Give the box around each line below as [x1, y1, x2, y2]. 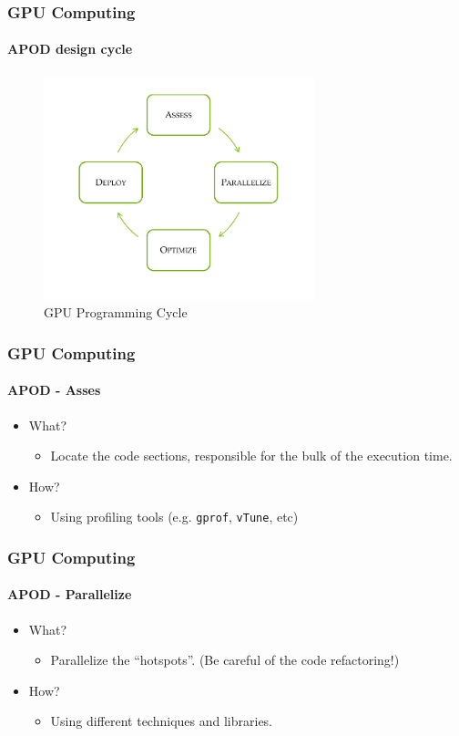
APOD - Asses [7, 380, 101, 399]
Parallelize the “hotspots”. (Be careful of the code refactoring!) [50, 650, 400, 669]
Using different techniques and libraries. [50, 711, 273, 731]
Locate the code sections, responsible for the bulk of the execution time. [50, 446, 453, 465]
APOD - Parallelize [7, 585, 132, 604]
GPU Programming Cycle [44, 303, 188, 322]
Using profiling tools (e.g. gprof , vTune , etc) [50, 507, 299, 526]
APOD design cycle [7, 39, 133, 58]
